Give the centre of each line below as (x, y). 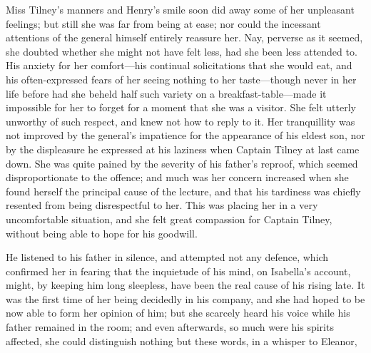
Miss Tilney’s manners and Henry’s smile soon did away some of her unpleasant (180, 9)
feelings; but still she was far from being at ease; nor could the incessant (163, 23)
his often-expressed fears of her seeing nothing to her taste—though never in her (181, 79)
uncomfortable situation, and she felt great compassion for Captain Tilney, (169, 219)
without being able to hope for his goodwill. (102, 233)
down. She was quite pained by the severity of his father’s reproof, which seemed (182, 163)
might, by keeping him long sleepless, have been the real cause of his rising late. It (185, 285)
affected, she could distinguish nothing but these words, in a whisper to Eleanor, (182, 341)
